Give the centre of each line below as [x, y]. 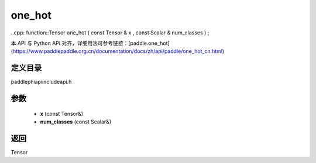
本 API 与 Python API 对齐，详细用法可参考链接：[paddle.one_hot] [90, 43]
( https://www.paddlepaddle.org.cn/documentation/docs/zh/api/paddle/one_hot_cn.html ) [118, 51]
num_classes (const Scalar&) [75, 122]
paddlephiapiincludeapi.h [41, 82]
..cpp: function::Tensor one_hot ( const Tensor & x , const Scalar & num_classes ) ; [110, 33]
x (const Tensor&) [62, 114]
